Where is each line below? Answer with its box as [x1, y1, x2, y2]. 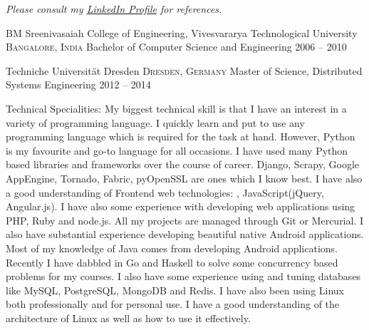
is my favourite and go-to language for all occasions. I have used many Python [6, 143, 348, 158]
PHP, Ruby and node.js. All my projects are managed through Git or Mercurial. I [6, 212, 364, 227]
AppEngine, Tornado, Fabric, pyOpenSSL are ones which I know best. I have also [6, 170, 363, 185]
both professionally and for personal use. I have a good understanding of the [6, 297, 340, 311]
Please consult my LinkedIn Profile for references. [6, 1, 222, 16]
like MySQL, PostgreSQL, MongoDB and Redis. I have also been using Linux [6, 282, 345, 297]
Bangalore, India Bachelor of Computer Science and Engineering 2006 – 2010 [6, 39, 347, 54]
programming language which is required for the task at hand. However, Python [6, 129, 355, 144]
